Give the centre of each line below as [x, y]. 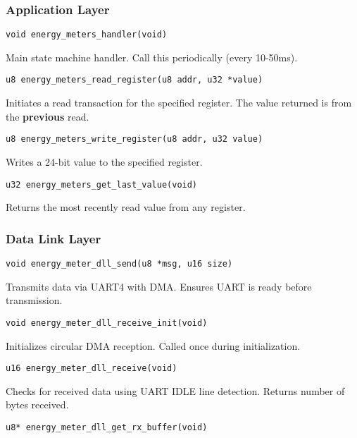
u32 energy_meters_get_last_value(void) [102, 184]
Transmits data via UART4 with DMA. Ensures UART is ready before [159, 286]
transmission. [34, 300]
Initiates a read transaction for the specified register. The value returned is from [179, 103]
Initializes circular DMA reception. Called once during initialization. [153, 345]
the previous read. [48, 116]
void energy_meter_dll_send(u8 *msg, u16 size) [119, 264]
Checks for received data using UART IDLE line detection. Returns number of [175, 390]
